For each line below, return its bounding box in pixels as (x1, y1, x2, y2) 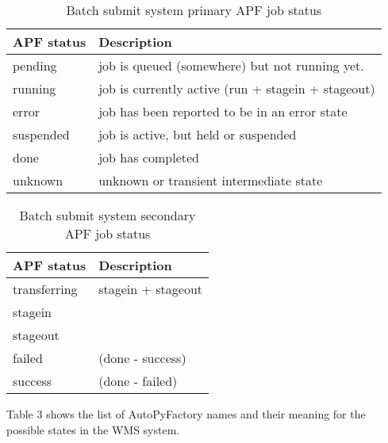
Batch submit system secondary (19, 206, 196, 224)
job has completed (98, 148, 199, 166)
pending (13, 56, 57, 74)
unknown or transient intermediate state (98, 171, 323, 189)
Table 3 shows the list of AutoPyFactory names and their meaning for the (6, 406, 366, 422)
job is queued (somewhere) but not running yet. (98, 56, 364, 74)
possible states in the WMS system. (6, 421, 180, 437)
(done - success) (98, 349, 186, 367)
